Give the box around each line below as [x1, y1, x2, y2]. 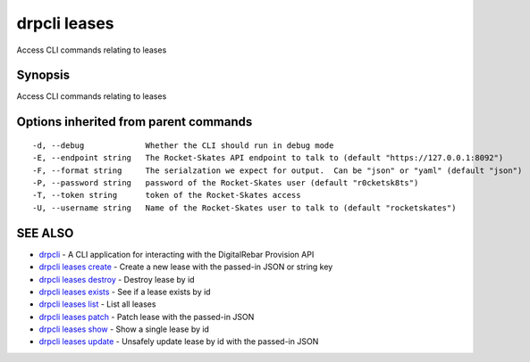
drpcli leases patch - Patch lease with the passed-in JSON [38, 311, 255, 322]
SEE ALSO [16, 226, 74, 241]
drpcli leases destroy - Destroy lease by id [38, 274, 196, 284]
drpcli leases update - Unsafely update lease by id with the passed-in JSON [38, 336, 319, 347]
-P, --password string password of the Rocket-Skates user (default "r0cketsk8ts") [32, 178, 419, 188]
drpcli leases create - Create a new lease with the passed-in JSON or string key [38, 261, 333, 272]
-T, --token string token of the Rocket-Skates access [32, 190, 301, 201]
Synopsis [16, 68, 71, 83]
